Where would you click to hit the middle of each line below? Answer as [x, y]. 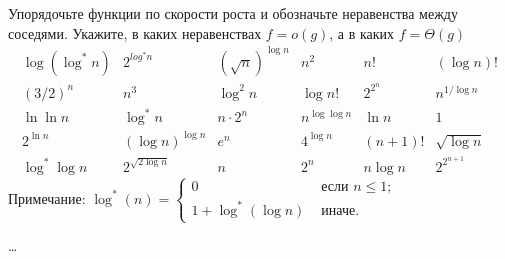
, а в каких [362, 32]
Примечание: [47, 197]
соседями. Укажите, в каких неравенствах [135, 32]
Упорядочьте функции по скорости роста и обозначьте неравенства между [233, 13]
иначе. [340, 210]
